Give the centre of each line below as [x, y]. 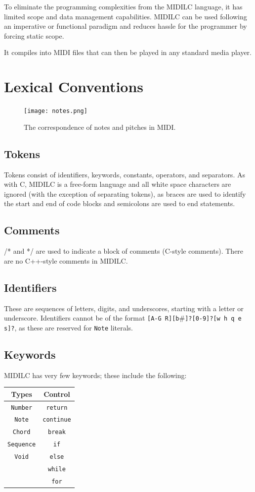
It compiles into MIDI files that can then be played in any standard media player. [128, 52]
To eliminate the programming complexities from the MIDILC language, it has [123, 6]
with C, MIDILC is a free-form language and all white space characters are [118, 184]
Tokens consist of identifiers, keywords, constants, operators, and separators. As [125, 174]
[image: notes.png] [56, 111]
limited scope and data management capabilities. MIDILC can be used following [126, 16]
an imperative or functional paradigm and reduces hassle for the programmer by [126, 26]
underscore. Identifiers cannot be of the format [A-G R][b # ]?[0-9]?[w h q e [123, 318]
